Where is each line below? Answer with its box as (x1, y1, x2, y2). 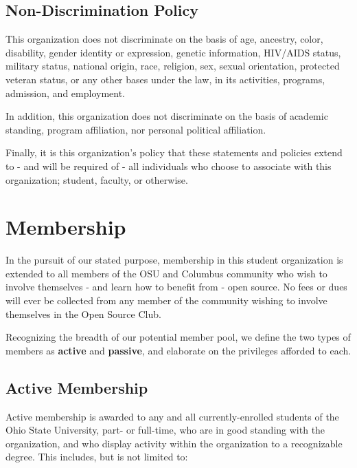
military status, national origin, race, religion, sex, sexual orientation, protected (5, 58, 340, 73)
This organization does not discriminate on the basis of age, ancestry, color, (5, 32, 323, 46)
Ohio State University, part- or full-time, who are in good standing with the (5, 423, 325, 437)
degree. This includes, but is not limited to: (5, 449, 188, 464)
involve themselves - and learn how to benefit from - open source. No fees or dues (5, 279, 347, 294)
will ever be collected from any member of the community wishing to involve (5, 293, 327, 308)
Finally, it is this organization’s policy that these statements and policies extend (5, 145, 343, 160)
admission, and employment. (5, 85, 125, 100)
